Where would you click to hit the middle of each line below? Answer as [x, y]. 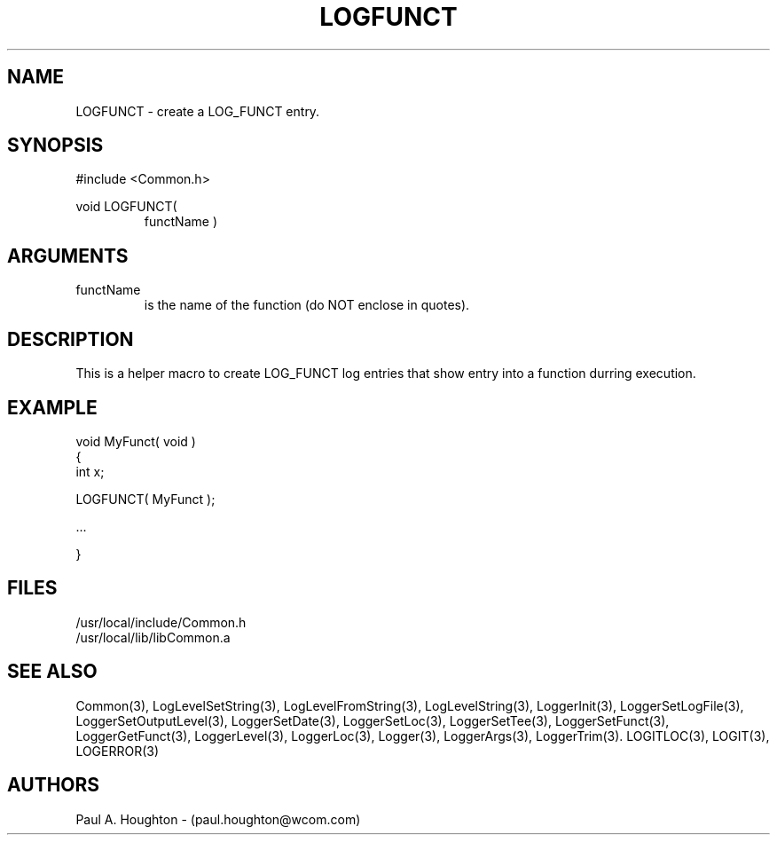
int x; [90, 471]
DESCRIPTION [71, 339]
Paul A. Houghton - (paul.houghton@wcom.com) [218, 819]
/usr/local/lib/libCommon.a [153, 637]
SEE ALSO [52, 672]
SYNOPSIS [55, 146]
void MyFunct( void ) [136, 441]
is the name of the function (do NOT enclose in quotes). [307, 305]
